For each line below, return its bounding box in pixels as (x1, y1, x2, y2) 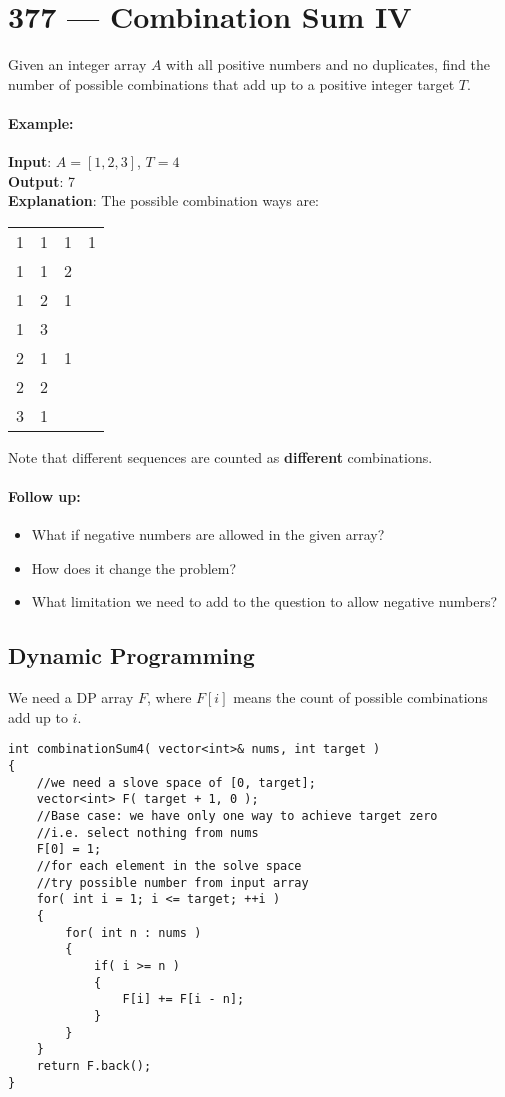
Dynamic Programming (8, 640, 255, 671)
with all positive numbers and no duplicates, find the (166, 54, 490, 75)
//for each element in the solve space (36, 859, 302, 874)
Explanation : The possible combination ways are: (8, 190, 320, 211)
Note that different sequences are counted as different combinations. (8, 446, 433, 467)
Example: (8, 112, 74, 133)
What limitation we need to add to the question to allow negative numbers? (31, 591, 498, 612)
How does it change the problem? (31, 557, 237, 578)
